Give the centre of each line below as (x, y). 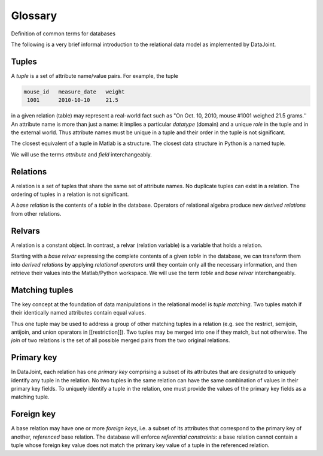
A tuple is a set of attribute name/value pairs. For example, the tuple (95, 76)
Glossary (34, 16)
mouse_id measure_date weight (74, 92)
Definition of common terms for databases (63, 34)
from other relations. (36, 213)
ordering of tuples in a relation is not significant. (70, 194)
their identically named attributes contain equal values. (79, 313)
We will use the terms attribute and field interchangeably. (82, 154)
